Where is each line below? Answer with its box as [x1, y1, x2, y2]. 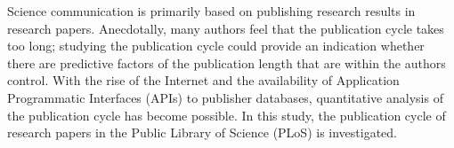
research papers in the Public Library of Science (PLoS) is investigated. [7, 123, 398, 142]
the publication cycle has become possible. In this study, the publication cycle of [7, 105, 446, 124]
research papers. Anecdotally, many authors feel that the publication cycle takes [7, 19, 444, 37]
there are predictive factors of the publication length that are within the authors [7, 53, 446, 72]
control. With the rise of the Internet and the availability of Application [7, 71, 400, 90]
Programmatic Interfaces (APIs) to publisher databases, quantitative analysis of [7, 88, 443, 106]
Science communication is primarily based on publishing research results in [7, 2, 416, 19]
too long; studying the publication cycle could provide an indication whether [7, 36, 425, 55]
